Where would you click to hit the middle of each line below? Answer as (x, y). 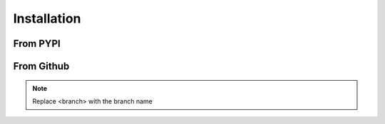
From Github (41, 66)
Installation (47, 18)
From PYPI (37, 44)
